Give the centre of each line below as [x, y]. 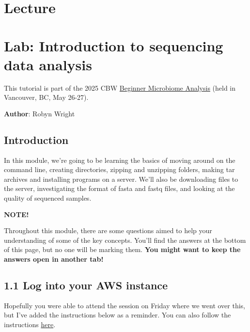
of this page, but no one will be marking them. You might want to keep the [122, 249]
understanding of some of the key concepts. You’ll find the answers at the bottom [125, 240]
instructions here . [30, 324]
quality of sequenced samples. [48, 198]
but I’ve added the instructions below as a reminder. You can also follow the [117, 315]
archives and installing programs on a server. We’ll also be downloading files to [121, 179]
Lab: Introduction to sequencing [114, 45]
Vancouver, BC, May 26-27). [46, 97]
